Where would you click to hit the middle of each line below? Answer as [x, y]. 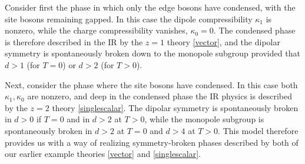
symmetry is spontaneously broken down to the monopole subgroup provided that [152, 53]
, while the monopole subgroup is [204, 119]
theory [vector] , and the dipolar [223, 41]
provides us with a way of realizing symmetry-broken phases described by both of [152, 142]
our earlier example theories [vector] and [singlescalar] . [103, 154]
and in [78, 119]
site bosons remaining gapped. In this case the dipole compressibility [129, 19]
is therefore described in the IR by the [74, 41]
